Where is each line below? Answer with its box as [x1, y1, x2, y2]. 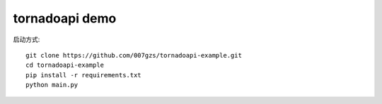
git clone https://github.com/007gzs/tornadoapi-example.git [25, 51, 242, 59]
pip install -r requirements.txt [25, 71, 141, 79]
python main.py [25, 81, 79, 89]
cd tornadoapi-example [25, 61, 105, 70]
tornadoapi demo [13, 11, 117, 26]
